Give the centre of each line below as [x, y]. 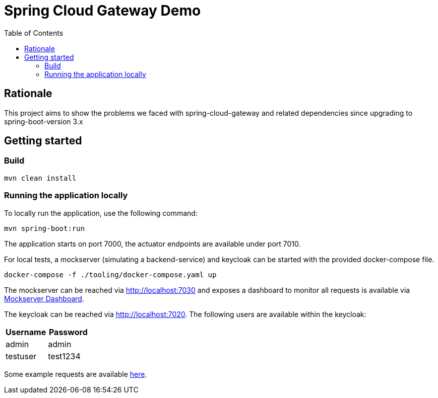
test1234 [64, 356]
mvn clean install [40, 178]
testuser [21, 356]
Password [68, 332]
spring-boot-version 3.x [44, 121]
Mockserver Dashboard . [44, 298]
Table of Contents [34, 33]
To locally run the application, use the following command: [101, 213]
